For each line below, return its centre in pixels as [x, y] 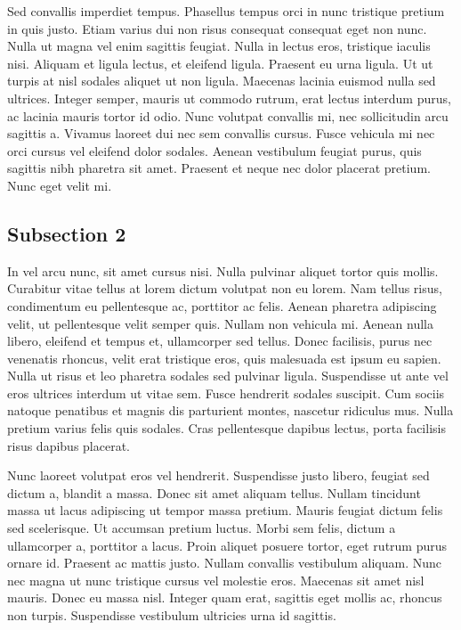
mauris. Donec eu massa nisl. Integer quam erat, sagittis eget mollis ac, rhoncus [225, 597]
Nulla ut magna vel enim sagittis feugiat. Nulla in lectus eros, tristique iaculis [219, 46]
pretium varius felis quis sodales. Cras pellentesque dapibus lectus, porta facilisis [226, 428]
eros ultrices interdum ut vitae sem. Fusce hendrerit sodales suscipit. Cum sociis [226, 393]
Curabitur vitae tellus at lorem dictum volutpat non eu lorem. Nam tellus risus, [225, 288]
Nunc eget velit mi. [60, 185]
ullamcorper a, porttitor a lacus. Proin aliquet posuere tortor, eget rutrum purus [227, 545]
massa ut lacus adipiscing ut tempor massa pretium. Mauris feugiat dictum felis [225, 510]
